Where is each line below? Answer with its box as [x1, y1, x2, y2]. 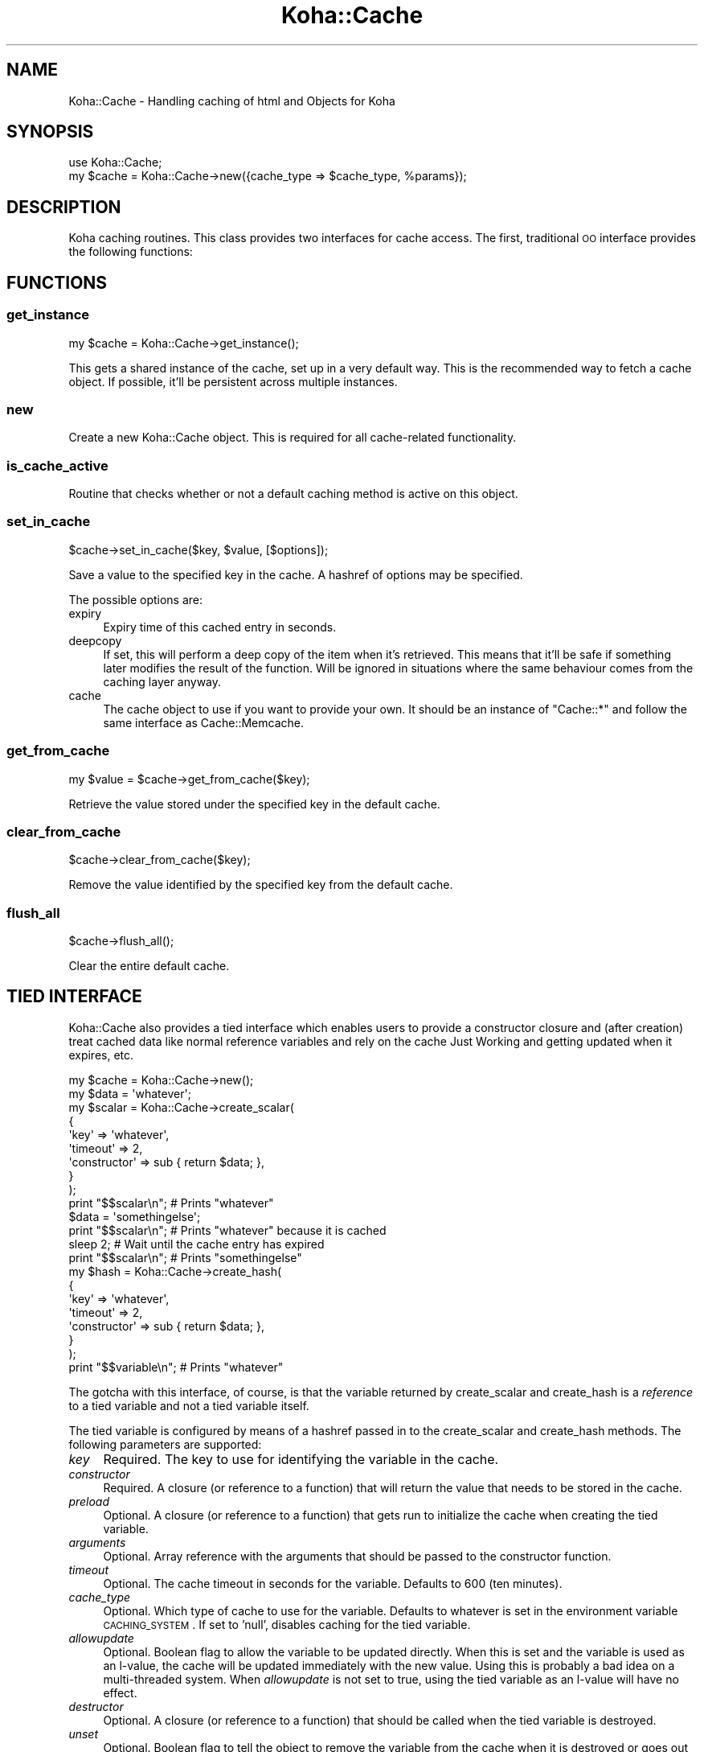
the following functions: [68, 245, 193, 259]
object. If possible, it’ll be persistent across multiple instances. [68, 374, 398, 389]
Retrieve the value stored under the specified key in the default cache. [68, 796, 440, 811]
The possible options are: [68, 592, 203, 607]
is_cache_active [6, 457, 108, 474]
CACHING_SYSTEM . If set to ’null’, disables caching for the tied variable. [103, 1617, 471, 1631]
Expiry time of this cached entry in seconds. [103, 619, 337, 634]
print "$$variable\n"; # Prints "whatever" [68, 1359, 284, 1374]
